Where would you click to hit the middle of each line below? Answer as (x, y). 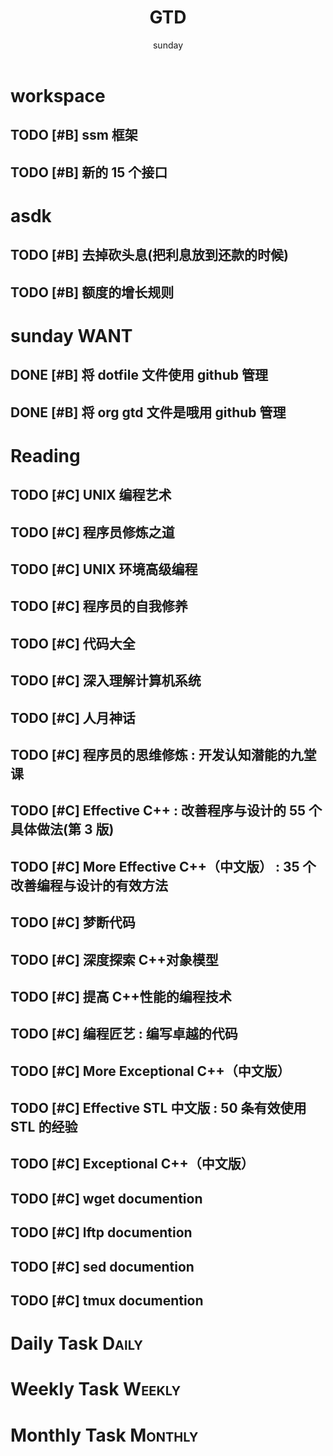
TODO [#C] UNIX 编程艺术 (91, 495)
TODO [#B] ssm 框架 (74, 135)
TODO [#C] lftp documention (101, 1232)
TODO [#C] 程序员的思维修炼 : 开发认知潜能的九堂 (163, 754)
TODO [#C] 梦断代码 (73, 922)
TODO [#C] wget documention (106, 1198)
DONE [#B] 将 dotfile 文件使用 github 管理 (139, 375)
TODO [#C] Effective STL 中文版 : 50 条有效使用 (158, 1108)
